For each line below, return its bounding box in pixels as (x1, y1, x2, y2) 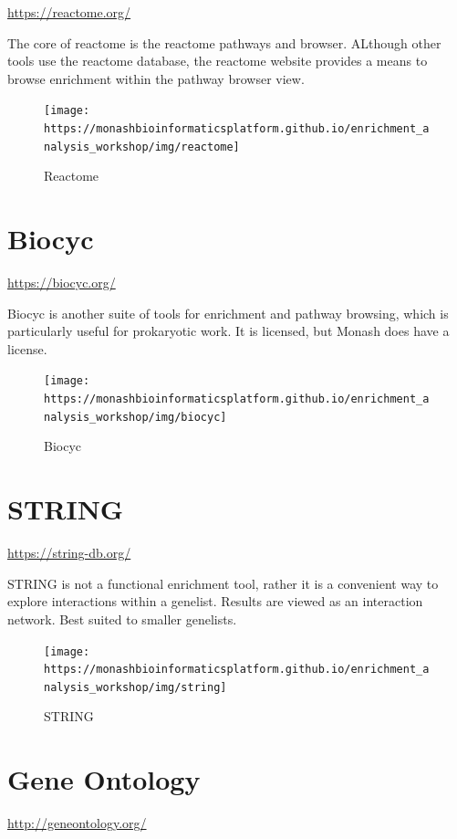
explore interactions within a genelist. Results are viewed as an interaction (7, 592, 423, 611)
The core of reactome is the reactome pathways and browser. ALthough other (7, 33, 441, 52)
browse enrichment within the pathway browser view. (7, 68, 305, 88)
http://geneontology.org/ (7, 813, 147, 833)
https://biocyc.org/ (7, 273, 116, 292)
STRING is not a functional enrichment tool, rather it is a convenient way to (7, 573, 439, 593)
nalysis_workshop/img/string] (44, 680, 227, 694)
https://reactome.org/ (7, 3, 131, 21)
